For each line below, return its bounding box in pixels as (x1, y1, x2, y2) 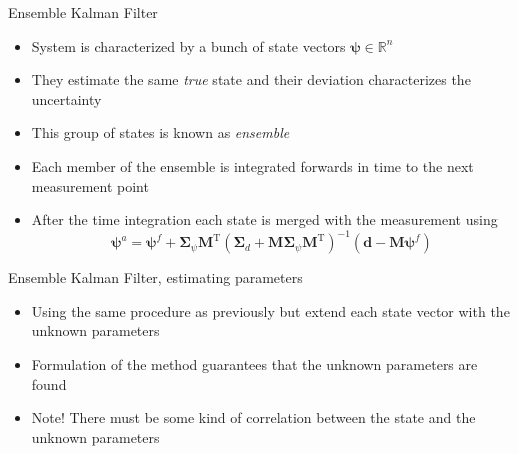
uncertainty (31, 88, 102, 109)
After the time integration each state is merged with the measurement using (31, 209, 498, 230)
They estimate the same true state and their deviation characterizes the (31, 69, 471, 90)
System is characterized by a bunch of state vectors (31, 35, 346, 56)
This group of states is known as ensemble (31, 122, 290, 143)
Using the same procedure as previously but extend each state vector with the (31, 300, 510, 321)
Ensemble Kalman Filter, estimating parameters (8, 267, 303, 288)
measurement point (31, 175, 149, 196)
